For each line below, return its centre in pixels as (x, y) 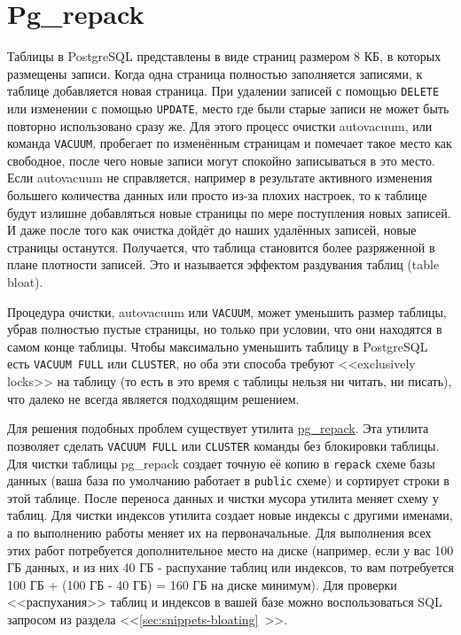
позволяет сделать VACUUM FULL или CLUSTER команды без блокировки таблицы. (223, 445)
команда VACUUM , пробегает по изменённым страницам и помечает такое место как (230, 143)
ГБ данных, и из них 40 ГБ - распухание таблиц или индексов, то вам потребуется (230, 567)
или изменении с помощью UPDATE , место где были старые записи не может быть (228, 108)
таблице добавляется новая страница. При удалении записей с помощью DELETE (223, 91)
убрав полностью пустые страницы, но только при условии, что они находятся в (225, 329)
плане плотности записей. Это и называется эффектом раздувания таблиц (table (223, 264)
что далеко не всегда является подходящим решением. (153, 398)
